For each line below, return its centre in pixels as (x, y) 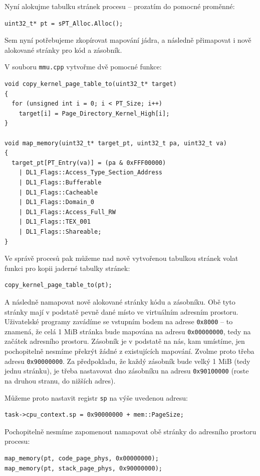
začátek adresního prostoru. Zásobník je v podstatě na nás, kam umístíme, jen (125, 341)
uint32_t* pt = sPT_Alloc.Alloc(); (64, 23)
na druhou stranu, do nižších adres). (60, 380)
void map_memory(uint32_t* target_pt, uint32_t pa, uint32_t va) (116, 143)
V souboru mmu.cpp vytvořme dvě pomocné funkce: (83, 67)
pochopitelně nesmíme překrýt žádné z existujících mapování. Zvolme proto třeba (129, 351)
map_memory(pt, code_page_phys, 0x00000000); (82, 458)
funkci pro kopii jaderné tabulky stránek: (67, 268)
